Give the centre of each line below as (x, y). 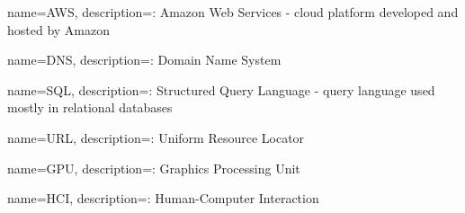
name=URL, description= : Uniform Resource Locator (156, 137)
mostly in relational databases (90, 107)
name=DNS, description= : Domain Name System (144, 60)
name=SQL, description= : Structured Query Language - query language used (221, 89)
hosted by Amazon (59, 29)
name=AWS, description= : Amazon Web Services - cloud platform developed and (233, 12)
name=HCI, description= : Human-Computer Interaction (163, 198)
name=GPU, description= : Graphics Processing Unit (154, 168)
